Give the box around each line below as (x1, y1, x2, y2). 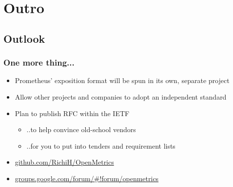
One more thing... (3, 56, 75, 68)
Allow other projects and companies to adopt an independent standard (15, 91, 227, 102)
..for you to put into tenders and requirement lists (26, 140, 175, 151)
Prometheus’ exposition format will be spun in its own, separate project (15, 75, 230, 85)
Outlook (3, 31, 45, 46)
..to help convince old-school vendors (26, 124, 136, 135)
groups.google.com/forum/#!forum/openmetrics (15, 173, 159, 183)
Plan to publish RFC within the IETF (15, 108, 130, 118)
